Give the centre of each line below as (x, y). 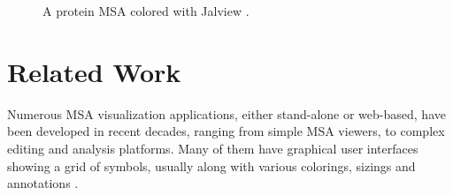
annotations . (43, 183)
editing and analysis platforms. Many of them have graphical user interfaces (213, 148)
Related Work (94, 71)
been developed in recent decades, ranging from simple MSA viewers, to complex (226, 131)
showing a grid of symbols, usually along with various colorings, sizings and (211, 165)
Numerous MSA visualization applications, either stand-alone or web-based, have (226, 113)
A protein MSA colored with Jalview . (146, 11)
